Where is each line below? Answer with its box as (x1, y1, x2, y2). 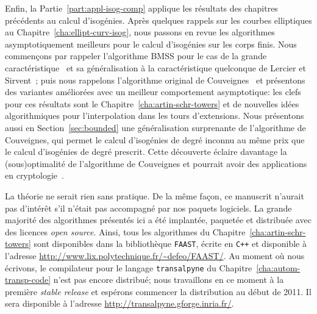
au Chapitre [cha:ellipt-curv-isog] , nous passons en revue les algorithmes (5, 26, 275, 38)
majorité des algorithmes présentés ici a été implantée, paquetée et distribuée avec (5, 213, 312, 226)
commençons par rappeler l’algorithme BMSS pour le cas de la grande (5, 49, 267, 62)
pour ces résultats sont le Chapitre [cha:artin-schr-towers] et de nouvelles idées (5, 97, 299, 110)
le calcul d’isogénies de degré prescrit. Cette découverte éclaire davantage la (5, 145, 287, 158)
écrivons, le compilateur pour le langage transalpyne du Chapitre (5, 261, 252, 274)
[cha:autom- (256, 261, 301, 274)
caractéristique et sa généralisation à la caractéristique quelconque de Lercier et (5, 61, 306, 74)
